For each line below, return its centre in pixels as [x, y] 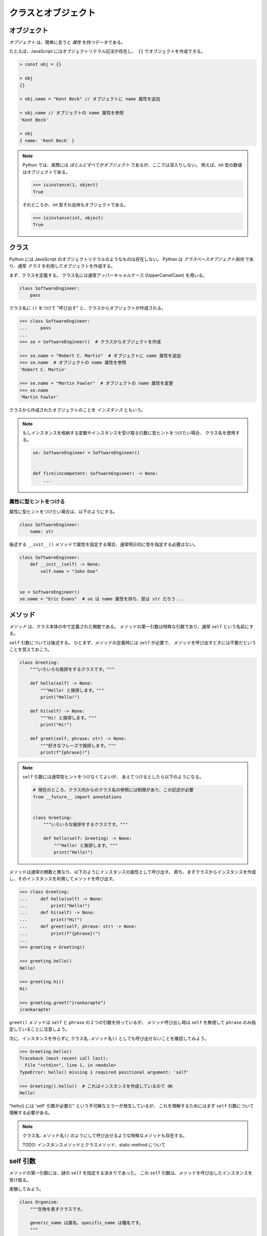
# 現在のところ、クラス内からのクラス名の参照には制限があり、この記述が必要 [113, 790]
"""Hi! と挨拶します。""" [68, 718]
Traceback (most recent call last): [64, 1059]
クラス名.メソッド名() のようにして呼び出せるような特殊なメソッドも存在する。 [105, 1136]
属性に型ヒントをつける [37, 502]
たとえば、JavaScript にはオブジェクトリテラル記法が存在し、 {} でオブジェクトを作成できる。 [107, 51]
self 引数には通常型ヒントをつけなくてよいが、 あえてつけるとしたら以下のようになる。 [113, 777]
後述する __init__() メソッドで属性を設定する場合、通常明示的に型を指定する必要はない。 [104, 544]
